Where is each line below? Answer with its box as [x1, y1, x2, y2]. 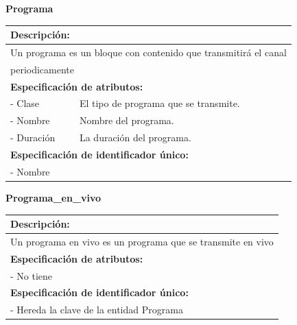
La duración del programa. [79, 130, 191, 145]
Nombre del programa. [79, 113, 174, 128]
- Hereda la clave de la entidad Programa [10, 302, 183, 317]
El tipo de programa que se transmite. [79, 96, 240, 110]
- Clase [10, 96, 40, 110]
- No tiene [10, 268, 53, 282]
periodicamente [10, 62, 74, 76]
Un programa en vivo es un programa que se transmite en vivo [10, 234, 274, 248]
